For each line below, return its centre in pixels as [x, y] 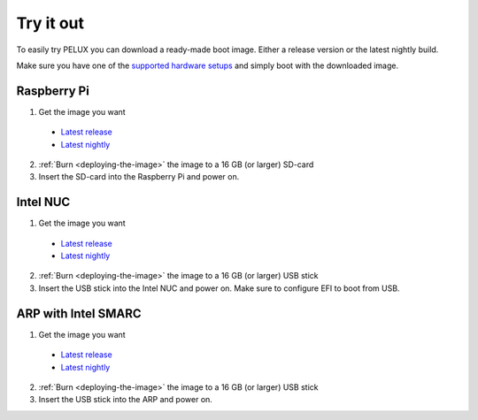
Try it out [50, 23]
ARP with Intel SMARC [79, 313]
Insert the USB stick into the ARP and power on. [125, 400]
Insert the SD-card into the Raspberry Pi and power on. [139, 177]
